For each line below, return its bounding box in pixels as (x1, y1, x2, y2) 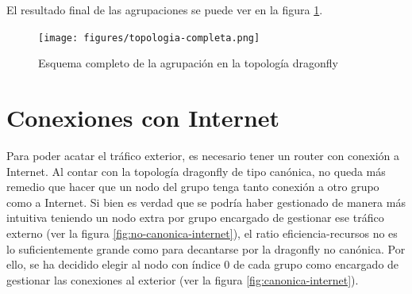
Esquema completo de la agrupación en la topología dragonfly (38, 55, 338, 71)
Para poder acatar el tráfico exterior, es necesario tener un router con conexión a (6, 147, 399, 163)
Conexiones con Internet (6, 101, 280, 134)
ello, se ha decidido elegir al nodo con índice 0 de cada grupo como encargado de (6, 256, 399, 273)
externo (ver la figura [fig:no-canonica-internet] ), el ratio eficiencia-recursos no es (6, 224, 398, 241)
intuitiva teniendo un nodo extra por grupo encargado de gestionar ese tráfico (6, 209, 384, 226)
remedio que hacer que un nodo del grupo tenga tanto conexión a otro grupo (6, 178, 379, 195)
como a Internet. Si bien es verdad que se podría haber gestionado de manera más (6, 193, 406, 210)
